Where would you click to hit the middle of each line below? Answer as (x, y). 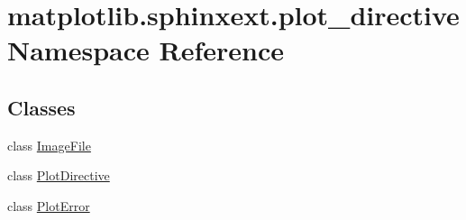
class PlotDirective (59, 175)
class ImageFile (49, 145)
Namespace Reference (146, 50)
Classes (41, 107)
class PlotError (49, 205)
